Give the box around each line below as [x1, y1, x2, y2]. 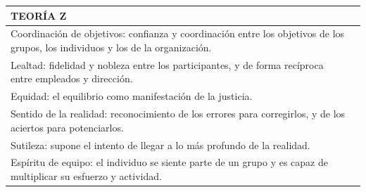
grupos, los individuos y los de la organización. [11, 39, 212, 54]
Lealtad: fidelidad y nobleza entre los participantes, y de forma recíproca [11, 57, 324, 72]
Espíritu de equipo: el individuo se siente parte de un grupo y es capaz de [11, 155, 328, 169]
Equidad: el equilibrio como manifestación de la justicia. [11, 89, 253, 103]
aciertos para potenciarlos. [11, 120, 124, 134]
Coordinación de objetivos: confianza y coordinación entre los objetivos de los [11, 26, 345, 41]
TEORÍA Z [11, 8, 67, 23]
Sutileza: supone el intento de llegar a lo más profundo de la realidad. [11, 137, 310, 152]
